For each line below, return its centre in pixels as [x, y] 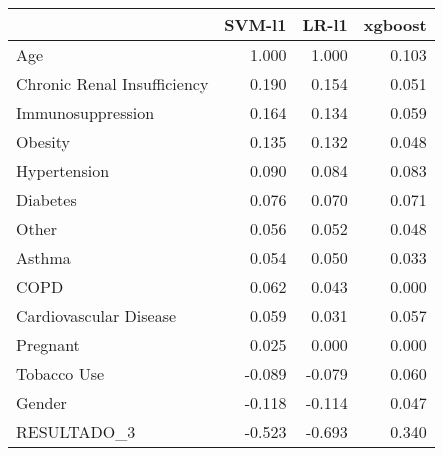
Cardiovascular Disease [96, 315]
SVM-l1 [255, 24]
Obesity [43, 141]
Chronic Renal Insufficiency [112, 83]
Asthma [43, 257]
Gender [41, 402]
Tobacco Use [60, 373]
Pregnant [48, 344]
